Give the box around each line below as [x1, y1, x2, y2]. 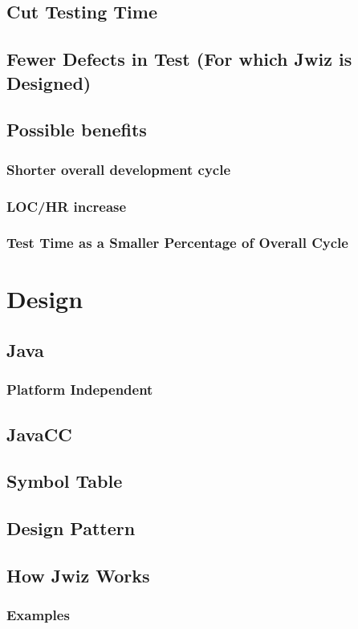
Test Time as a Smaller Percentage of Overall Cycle [6, 233, 348, 253]
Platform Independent [6, 379, 153, 400]
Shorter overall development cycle [6, 159, 231, 179]
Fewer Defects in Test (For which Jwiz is [6, 47, 352, 71]
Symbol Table [6, 469, 123, 493]
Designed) [6, 70, 92, 95]
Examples [6, 605, 70, 625]
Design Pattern [6, 516, 136, 541]
